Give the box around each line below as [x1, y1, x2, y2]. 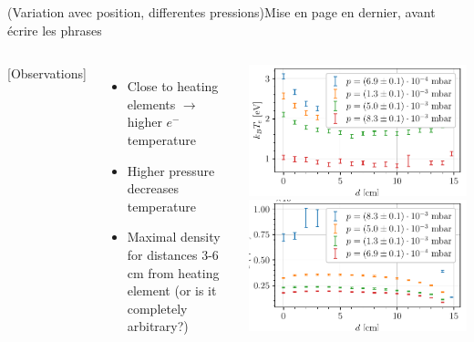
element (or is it [127, 281, 217, 300]
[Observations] [7, 64, 87, 83]
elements [127, 94, 176, 113]
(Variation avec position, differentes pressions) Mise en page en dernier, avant [7, 3, 436, 21]
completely [127, 298, 188, 317]
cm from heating [127, 263, 220, 282]
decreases [127, 179, 179, 198]
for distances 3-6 [127, 244, 219, 264]
